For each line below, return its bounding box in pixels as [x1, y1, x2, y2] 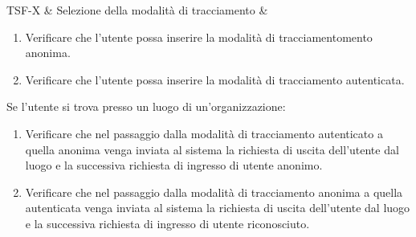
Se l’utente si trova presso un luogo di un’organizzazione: [6, 98, 286, 115]
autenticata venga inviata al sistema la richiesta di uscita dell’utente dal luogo [25, 199, 410, 216]
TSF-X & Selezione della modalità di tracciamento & [6, 2, 268, 18]
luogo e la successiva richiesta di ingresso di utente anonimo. [25, 157, 323, 174]
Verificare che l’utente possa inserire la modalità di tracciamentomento [25, 28, 373, 45]
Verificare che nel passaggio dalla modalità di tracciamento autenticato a [25, 125, 383, 141]
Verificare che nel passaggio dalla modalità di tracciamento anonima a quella [25, 183, 403, 200]
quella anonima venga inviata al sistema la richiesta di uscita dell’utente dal [25, 141, 399, 157]
